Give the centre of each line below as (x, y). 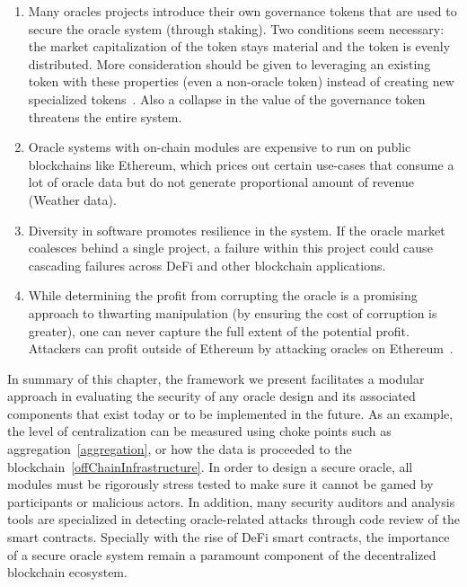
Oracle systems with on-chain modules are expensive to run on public (220, 147)
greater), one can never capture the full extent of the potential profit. (219, 330)
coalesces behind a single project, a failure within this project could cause (230, 248)
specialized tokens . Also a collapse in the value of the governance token (227, 98)
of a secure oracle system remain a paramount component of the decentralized (222, 554)
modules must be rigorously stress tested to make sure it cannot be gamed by (220, 484)
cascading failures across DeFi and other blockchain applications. (207, 265)
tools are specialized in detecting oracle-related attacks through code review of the (233, 519)
